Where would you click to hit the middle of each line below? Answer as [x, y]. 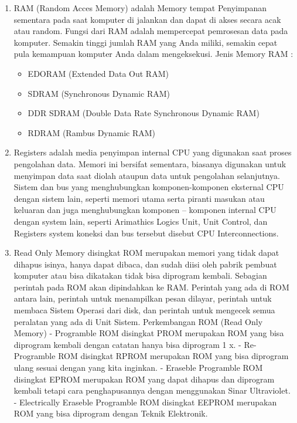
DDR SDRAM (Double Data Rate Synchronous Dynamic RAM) [144, 113]
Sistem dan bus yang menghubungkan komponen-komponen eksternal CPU [149, 187]
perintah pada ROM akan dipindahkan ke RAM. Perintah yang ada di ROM [151, 287]
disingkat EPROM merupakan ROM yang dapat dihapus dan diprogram [144, 379]
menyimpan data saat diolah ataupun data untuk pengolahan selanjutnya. [147, 175]
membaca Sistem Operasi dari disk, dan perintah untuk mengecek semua [144, 310]
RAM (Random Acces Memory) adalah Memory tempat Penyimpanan [140, 8]
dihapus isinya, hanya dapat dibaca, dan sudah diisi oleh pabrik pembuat [145, 264]
